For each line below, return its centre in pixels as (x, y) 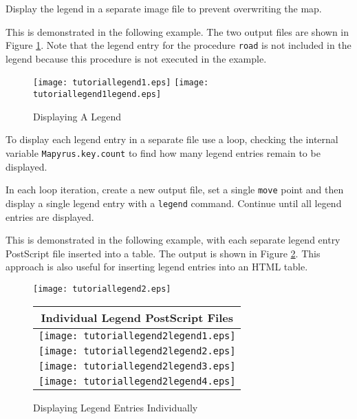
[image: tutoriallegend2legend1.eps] (137, 335)
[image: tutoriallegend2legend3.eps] (137, 366)
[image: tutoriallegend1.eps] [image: (121, 83)
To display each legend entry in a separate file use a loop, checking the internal (172, 139)
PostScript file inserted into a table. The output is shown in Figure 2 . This (163, 253)
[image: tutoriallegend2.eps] (102, 289)
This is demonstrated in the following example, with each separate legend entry (173, 240)
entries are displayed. (50, 216)
